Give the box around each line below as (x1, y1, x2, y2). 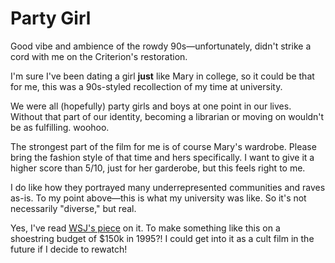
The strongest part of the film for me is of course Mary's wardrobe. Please (10, 140, 317, 152)
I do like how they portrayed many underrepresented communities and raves (10, 181, 326, 193)
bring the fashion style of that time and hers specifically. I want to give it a (10, 151, 315, 163)
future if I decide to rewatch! (10, 243, 128, 255)
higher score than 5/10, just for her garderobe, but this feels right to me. (10, 162, 306, 174)
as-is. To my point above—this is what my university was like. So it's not (10, 192, 307, 204)
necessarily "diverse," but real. (10, 202, 137, 214)
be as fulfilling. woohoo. (10, 121, 110, 133)
